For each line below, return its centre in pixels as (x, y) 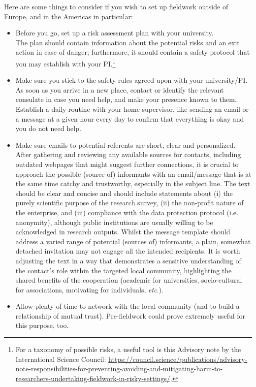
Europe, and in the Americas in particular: (68, 16)
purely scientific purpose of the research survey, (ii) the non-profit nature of (129, 203)
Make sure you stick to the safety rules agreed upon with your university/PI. (131, 80)
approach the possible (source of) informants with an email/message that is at (133, 174)
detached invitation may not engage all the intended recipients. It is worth (128, 251)
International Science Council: (61, 359)
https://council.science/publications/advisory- (178, 359)
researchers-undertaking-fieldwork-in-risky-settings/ (93, 378)
